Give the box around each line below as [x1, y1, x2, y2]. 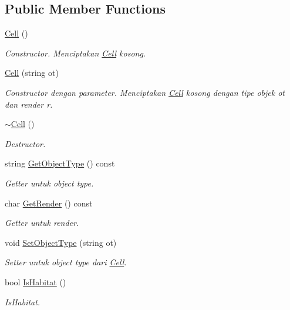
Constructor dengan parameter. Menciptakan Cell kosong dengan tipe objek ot [5, 86, 285, 98]
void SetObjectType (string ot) [5, 236, 117, 248]
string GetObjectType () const [5, 157, 115, 169]
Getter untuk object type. [5, 176, 94, 189]
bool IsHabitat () [5, 275, 66, 288]
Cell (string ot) [5, 66, 59, 79]
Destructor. [5, 137, 46, 149]
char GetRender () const [5, 196, 93, 209]
